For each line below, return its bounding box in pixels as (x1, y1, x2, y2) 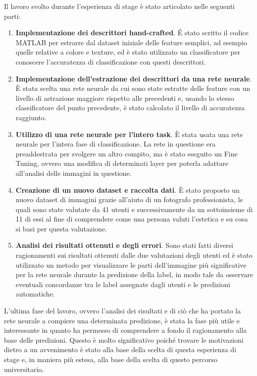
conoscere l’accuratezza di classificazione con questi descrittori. (15, 56, 206, 67)
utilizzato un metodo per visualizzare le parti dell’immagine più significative (15, 259, 247, 270)
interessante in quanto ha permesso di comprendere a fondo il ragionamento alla (4, 325, 247, 335)
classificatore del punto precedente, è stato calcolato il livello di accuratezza (15, 102, 245, 113)
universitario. (4, 364, 44, 374)
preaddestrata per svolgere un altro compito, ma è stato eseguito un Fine (15, 148, 238, 158)
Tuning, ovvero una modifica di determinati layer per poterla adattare (15, 158, 229, 168)
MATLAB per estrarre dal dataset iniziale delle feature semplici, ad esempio (15, 37, 247, 47)
